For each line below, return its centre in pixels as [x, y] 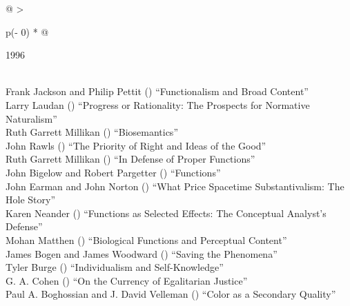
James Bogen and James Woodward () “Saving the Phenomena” [142, 253]
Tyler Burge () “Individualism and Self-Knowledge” [115, 267]
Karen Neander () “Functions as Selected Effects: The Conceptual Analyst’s [166, 213]
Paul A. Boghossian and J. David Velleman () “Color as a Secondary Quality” [171, 294]
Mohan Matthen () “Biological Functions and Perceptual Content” [146, 239]
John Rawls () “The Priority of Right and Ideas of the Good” [136, 145]
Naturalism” [31, 118]
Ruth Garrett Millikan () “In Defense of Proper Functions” [130, 159]
